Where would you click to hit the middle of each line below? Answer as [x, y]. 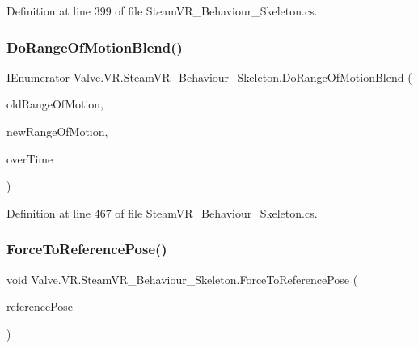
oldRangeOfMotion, [55, 104]
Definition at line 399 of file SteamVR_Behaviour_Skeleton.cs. [162, 11]
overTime [30, 158]
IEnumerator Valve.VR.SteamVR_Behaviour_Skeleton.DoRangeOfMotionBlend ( [209, 76]
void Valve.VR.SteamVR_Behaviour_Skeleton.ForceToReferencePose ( [182, 279]
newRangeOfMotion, [57, 131]
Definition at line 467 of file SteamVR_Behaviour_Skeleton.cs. [162, 212]
